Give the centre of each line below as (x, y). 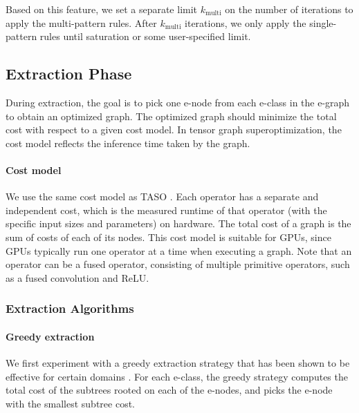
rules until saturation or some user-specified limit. (145, 36)
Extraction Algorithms (70, 308)
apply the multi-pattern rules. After (81, 22)
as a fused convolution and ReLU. (77, 277)
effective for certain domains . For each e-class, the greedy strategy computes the (177, 376)
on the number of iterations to (289, 9)
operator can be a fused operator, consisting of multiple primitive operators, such (178, 264)
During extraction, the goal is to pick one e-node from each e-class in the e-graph (178, 102)
